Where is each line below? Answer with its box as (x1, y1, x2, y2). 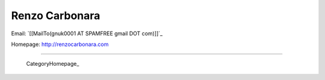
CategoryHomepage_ (26, 60, 79, 67)
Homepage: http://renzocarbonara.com (11, 41, 109, 48)
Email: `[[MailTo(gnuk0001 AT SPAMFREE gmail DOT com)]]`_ (11, 30, 162, 37)
